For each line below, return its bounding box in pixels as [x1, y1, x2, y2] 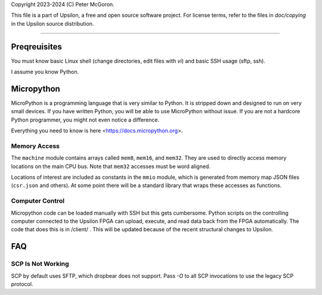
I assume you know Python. [11, 69, 79, 76]
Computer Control [11, 197, 65, 205]
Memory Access [11, 142, 60, 150]
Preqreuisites [11, 42, 62, 52]
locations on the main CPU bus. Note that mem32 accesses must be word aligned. [11, 163, 211, 170]
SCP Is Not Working [11, 260, 69, 268]
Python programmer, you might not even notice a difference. [11, 116, 160, 123]
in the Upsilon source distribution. [11, 20, 94, 27]
